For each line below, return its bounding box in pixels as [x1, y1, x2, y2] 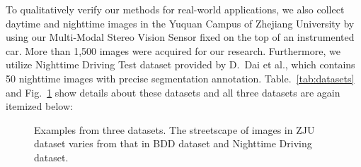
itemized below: [6, 99, 73, 113]
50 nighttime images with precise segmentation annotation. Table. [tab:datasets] [6, 70, 355, 85]
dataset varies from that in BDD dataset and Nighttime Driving [34, 136, 312, 151]
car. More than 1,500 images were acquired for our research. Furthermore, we [6, 43, 340, 58]
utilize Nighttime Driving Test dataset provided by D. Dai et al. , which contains [6, 57, 355, 72]
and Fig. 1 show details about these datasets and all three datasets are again [6, 85, 340, 99]
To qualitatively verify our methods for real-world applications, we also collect [6, 2, 345, 16]
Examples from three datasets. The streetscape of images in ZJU [34, 122, 315, 137]
